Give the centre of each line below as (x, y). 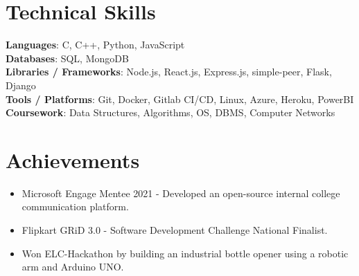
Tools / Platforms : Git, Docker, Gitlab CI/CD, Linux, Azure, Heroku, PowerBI (180, 99)
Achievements (73, 159)
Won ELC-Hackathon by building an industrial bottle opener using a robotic (185, 253)
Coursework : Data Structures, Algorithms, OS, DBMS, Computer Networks (170, 112)
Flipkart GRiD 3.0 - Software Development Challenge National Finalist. (175, 230)
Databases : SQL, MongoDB (67, 58)
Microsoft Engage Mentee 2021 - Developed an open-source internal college (181, 193)
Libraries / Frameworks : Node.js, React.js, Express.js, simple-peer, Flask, (169, 72)
